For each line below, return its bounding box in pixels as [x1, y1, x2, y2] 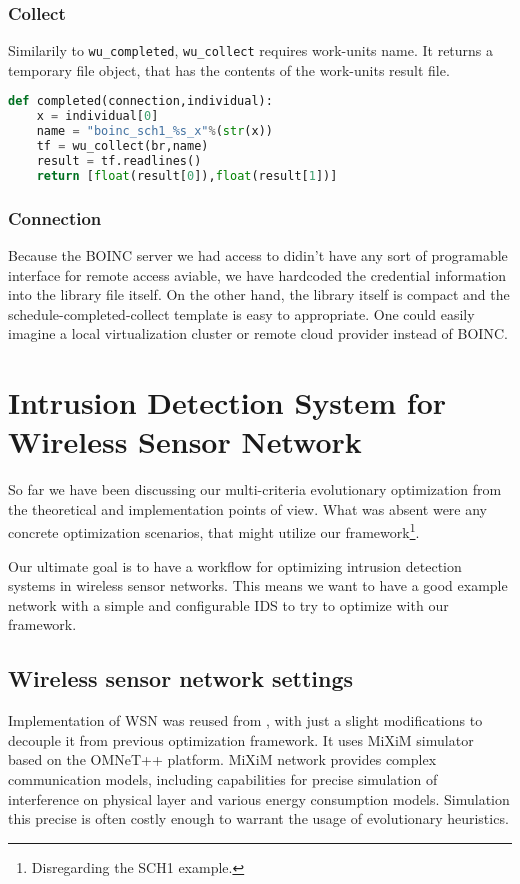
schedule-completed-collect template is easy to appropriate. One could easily [8, 303, 475, 324]
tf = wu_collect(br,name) [36, 139, 209, 154]
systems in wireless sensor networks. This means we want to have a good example [8, 575, 508, 596]
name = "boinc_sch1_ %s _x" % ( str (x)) [36, 124, 273, 139]
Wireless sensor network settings [8, 663, 354, 694]
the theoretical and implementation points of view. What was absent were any [8, 498, 488, 519]
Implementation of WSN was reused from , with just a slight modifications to [8, 710, 483, 731]
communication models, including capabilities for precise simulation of [8, 769, 438, 790]
